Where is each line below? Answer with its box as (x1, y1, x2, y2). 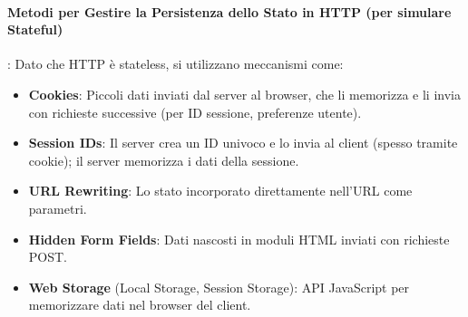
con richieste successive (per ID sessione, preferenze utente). (28, 102, 362, 121)
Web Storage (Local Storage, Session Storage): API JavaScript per (28, 277, 410, 296)
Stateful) (7, 20, 63, 39)
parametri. (28, 198, 87, 217)
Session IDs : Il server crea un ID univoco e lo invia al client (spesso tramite (28, 133, 458, 152)
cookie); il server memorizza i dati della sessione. (28, 150, 299, 169)
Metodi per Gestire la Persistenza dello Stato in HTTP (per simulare (7, 2, 452, 21)
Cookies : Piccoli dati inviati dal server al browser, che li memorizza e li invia (28, 84, 461, 103)
